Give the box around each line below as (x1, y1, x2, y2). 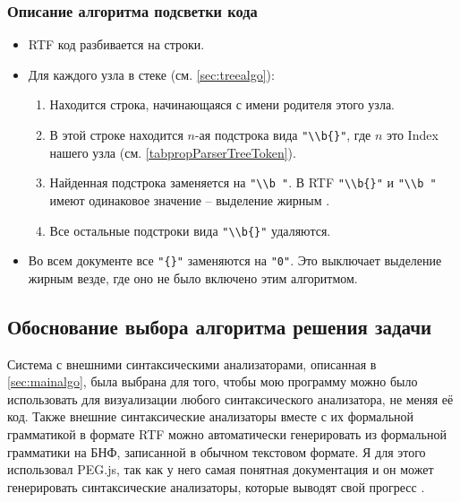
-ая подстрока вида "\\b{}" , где (194, 125, 371, 143)
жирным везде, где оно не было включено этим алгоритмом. (28, 268, 358, 287)
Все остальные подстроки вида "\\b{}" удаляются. (49, 221, 331, 239)
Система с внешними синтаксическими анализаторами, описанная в (7, 354, 377, 373)
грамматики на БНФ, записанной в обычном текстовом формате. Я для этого (7, 442, 426, 461)
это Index (386, 125, 439, 143)
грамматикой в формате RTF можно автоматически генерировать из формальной (7, 424, 447, 443)
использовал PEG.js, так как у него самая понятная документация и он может (7, 460, 434, 479)
